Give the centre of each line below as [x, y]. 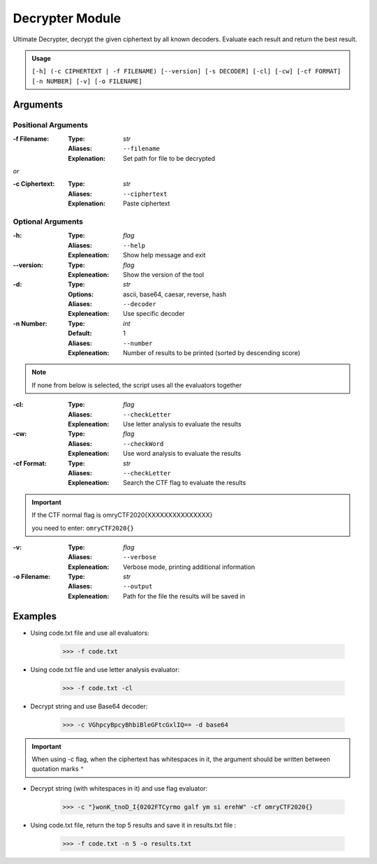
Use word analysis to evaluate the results [182, 454]
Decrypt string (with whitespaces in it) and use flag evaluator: [119, 788]
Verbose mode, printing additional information [189, 567]
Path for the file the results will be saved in [184, 596]
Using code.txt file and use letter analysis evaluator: [105, 669]
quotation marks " [58, 769]
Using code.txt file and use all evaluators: [90, 633]
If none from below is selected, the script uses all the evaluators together [137, 385]
